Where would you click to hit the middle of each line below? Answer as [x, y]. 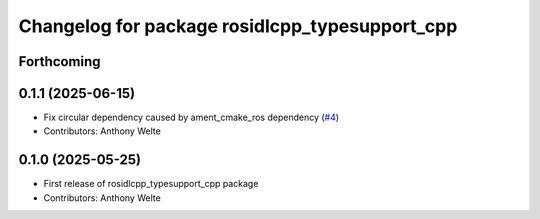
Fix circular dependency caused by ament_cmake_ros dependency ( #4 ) [191, 117]
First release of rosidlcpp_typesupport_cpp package [151, 184]
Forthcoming [59, 61]
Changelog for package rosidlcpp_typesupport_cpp [238, 26]
